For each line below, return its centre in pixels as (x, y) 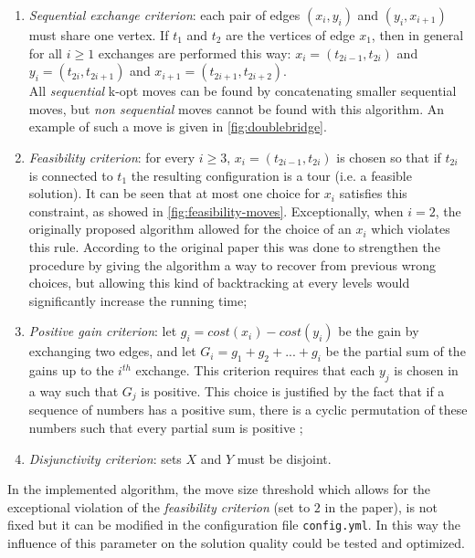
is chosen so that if (389, 157)
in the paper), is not (381, 506)
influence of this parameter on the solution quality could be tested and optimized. (236, 542)
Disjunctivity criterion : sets (105, 458)
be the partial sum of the (396, 351)
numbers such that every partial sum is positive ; (166, 427)
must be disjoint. (284, 458)
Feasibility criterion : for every (112, 157)
